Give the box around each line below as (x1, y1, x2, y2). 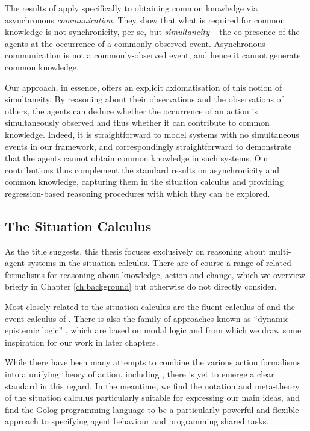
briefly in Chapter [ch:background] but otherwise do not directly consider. (5, 280, 277, 293)
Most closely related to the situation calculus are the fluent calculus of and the (5, 300, 295, 313)
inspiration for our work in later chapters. (5, 335, 158, 348)
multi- (268, 244, 291, 257)
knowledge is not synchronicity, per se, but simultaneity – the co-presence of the (5, 25, 300, 38)
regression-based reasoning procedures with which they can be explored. (5, 187, 270, 199)
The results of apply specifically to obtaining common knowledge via (5, 2, 258, 14)
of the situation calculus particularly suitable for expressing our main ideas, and (5, 391, 300, 404)
